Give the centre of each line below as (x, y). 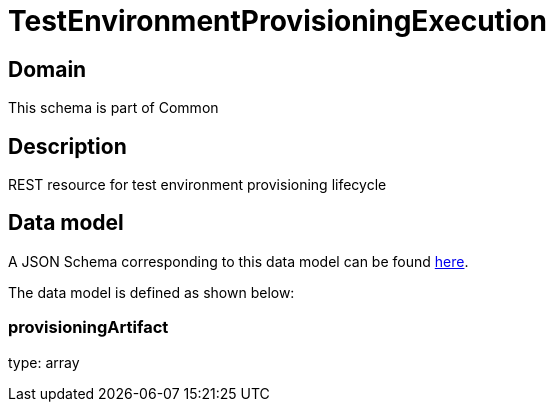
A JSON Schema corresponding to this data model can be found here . (238, 261)
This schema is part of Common (113, 108)
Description (67, 146)
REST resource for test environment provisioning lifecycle (197, 185)
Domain (47, 69)
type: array (44, 362)
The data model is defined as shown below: (151, 292)
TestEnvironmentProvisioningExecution (278, 21)
